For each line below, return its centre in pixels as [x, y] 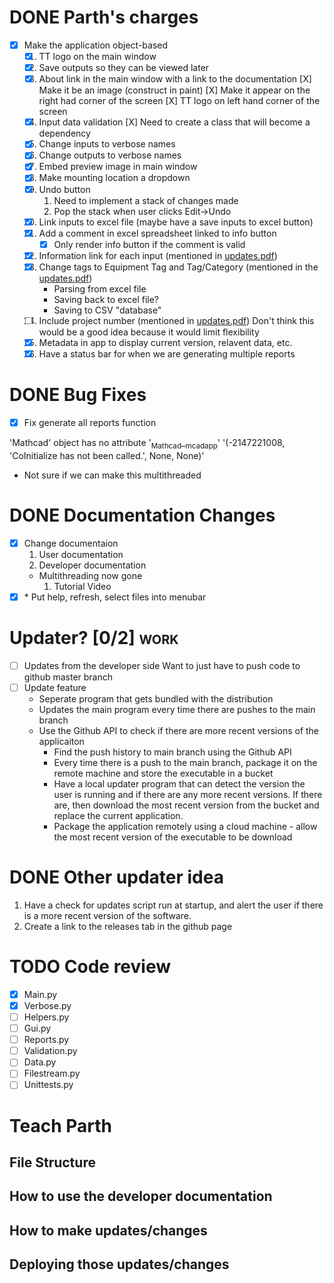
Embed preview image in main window [118, 167]
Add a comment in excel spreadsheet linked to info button [157, 233]
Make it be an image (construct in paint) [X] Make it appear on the [174, 90]
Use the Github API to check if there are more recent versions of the [179, 730]
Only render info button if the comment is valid [149, 244]
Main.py [40, 994]
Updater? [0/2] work [94, 638]
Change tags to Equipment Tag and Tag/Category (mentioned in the [178, 267]
